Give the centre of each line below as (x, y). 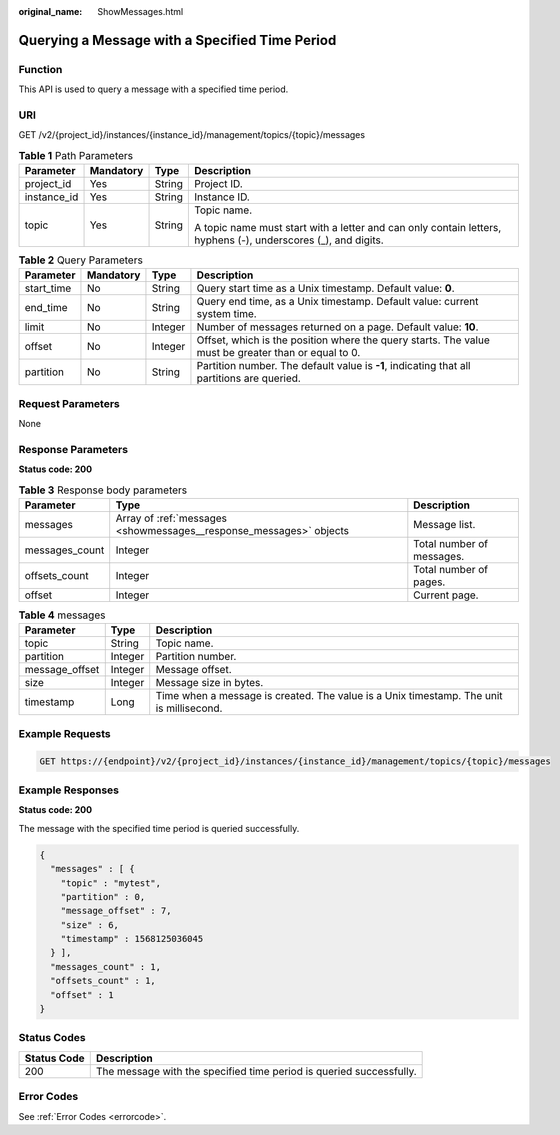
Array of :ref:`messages (171, 518)
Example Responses (69, 790)
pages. (429, 582)
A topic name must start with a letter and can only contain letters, (347, 228)
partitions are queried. (249, 378)
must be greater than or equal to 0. (278, 353)
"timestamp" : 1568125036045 (132, 939)
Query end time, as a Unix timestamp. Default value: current (337, 302)
